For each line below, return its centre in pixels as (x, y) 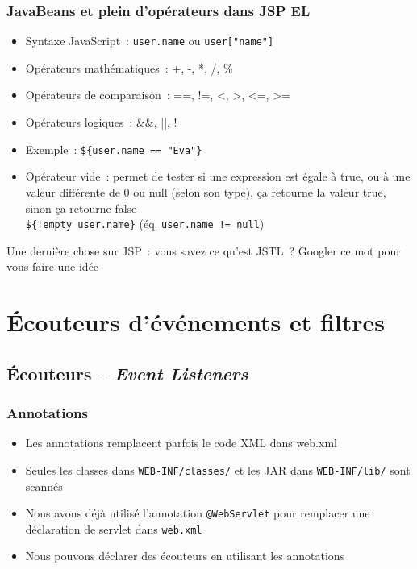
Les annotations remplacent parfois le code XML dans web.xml (181, 443)
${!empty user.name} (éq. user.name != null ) (145, 224)
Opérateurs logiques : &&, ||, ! (101, 122)
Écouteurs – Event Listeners (127, 373)
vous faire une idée (53, 266)
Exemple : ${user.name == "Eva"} (114, 149)
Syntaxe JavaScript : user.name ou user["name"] (150, 41)
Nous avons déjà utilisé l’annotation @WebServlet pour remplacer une (198, 513)
